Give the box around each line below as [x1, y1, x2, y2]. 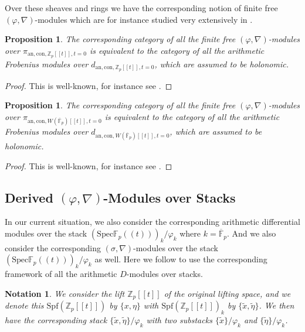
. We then [259, 299, 294, 312]
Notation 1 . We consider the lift [5, 287, 125, 299]
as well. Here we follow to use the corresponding [94, 253, 267, 265]
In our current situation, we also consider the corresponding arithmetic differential [5, 215, 300, 228]
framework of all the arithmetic [5, 268, 117, 280]
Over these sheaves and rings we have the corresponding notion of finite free [5, 2, 278, 13]
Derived [5, 188, 53, 206]
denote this [5, 299, 44, 312]
